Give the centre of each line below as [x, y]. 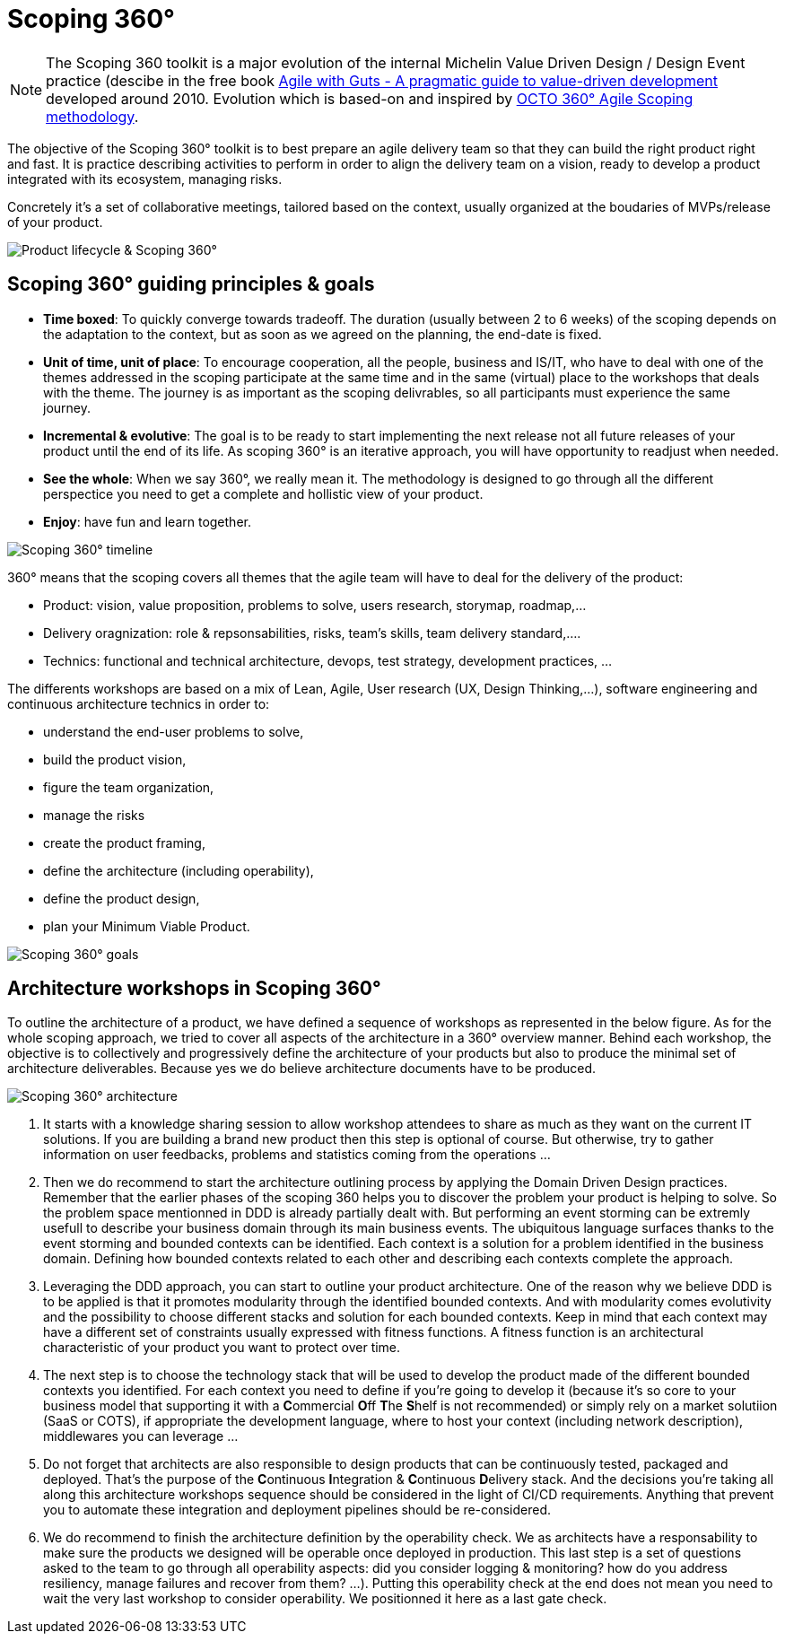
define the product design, [122, 898]
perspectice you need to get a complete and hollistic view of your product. [263, 493]
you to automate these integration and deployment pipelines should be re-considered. [297, 1510]
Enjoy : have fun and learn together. [147, 521]
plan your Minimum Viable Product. [147, 926]
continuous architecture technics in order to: [139, 703]
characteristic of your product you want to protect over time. [222, 1348]
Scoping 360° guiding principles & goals [191, 284]
